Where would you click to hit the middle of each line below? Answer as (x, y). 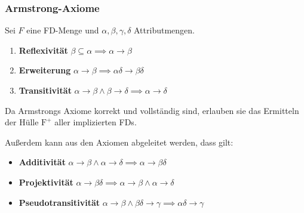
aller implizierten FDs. (96, 122)
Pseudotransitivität (59, 202)
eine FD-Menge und (63, 30)
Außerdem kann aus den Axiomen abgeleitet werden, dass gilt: (119, 142)
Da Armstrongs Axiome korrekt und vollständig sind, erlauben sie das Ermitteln (152, 110)
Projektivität (46, 182)
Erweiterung (45, 70)
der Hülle (22, 122)
